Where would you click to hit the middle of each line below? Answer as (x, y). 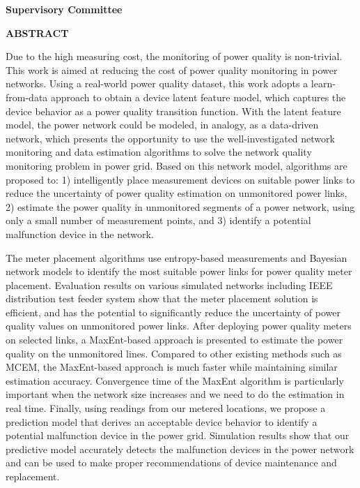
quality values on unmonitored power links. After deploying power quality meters (179, 326)
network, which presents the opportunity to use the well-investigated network (170, 138)
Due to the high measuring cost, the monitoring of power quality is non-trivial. (174, 56)
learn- (323, 83)
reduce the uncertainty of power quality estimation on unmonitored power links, (177, 193)
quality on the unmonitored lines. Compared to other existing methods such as (174, 353)
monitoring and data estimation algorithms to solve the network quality (159, 152)
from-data (27, 97)
